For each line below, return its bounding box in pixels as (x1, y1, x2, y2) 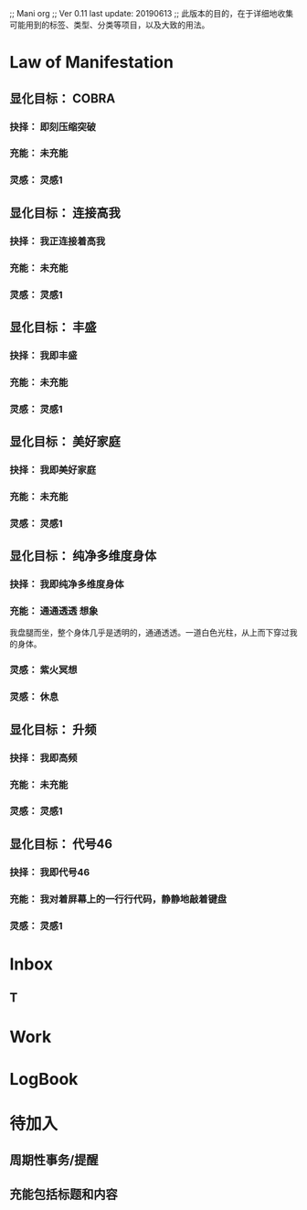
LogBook (9, 1068, 79, 1089)
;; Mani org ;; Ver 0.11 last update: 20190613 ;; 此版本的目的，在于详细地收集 (9, 8, 294, 18)
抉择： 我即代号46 (9, 865, 90, 878)
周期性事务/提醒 (9, 1152, 99, 1168)
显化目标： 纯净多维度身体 (9, 548, 157, 564)
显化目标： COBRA (9, 91, 116, 106)
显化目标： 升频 (9, 722, 97, 737)
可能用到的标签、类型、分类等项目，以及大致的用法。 (9, 19, 210, 30)
